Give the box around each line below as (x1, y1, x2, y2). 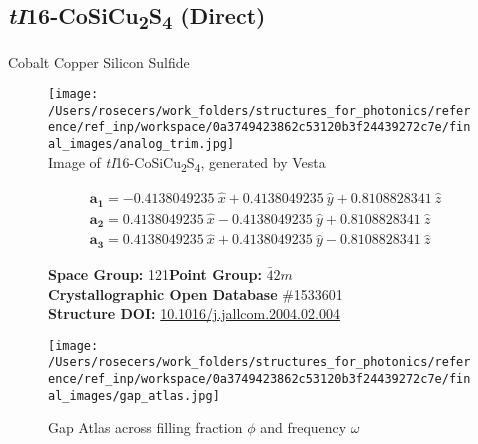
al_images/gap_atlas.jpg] (48, 388, 220, 403)
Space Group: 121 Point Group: (48, 263, 262, 284)
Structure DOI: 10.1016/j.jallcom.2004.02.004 (48, 303, 340, 324)
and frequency (260, 417, 347, 438)
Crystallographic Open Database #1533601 (48, 283, 343, 304)
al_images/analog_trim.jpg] (48, 137, 235, 152)
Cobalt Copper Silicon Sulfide (8, 51, 190, 72)
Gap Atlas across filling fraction (48, 417, 243, 438)
